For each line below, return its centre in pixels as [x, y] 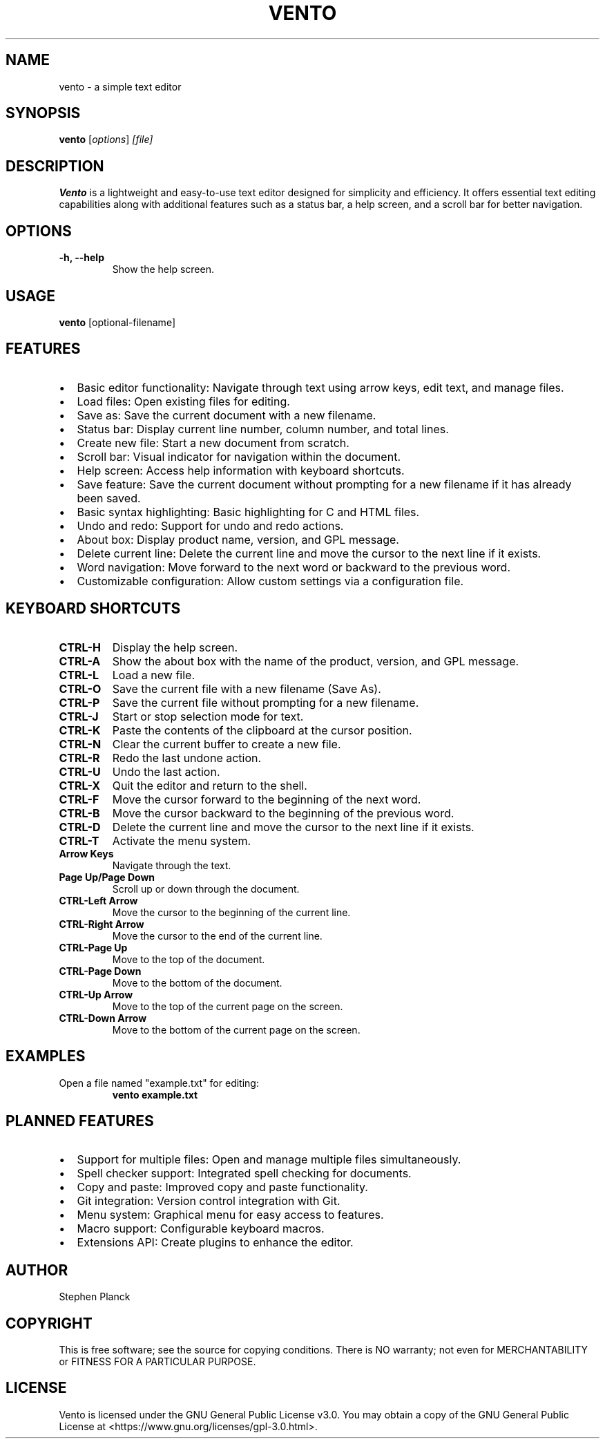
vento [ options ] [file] [106, 140]
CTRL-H [80, 647]
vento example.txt [155, 1094]
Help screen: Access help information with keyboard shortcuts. [241, 470]
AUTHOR [37, 1270]
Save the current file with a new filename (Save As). [247, 688]
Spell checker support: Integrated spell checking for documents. [244, 1174]
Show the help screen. [163, 269]
